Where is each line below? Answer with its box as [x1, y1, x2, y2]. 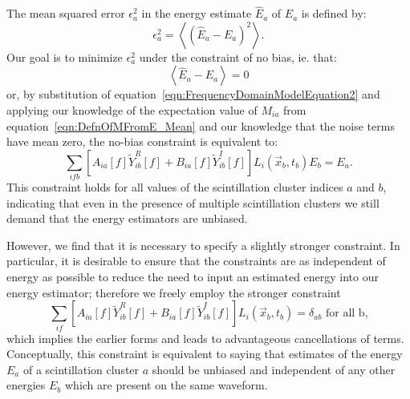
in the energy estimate [141, 5, 252, 22]
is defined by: [301, 5, 367, 22]
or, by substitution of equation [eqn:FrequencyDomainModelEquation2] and [6, 86, 380, 103]
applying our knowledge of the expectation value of [6, 102, 258, 118]
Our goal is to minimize [6, 48, 123, 65]
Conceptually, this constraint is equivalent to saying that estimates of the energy [6, 345, 403, 362]
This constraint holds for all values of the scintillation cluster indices [6, 179, 343, 195]
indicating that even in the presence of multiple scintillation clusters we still [6, 194, 380, 211]
